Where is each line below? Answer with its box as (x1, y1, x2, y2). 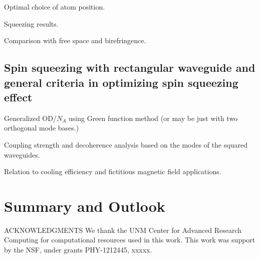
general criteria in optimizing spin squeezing (4, 74, 238, 90)
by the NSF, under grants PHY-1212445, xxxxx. (4, 244, 152, 255)
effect (4, 89, 33, 104)
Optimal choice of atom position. (4, 2, 105, 12)
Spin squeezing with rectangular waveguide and (4, 60, 255, 75)
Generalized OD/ (4, 112, 57, 123)
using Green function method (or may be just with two (69, 112, 238, 123)
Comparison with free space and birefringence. (4, 35, 146, 46)
